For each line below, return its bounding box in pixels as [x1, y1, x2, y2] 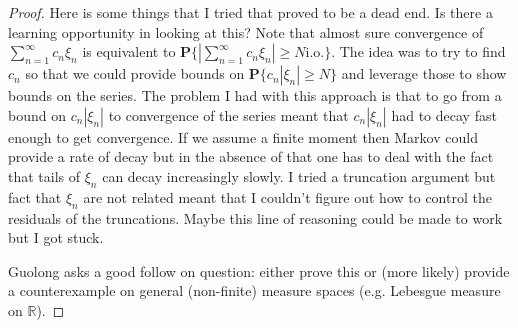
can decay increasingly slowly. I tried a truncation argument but [102, 165, 496, 186]
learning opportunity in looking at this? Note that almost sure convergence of [8, 21, 484, 42]
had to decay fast [391, 104, 497, 125]
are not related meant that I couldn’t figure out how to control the [83, 186, 492, 207]
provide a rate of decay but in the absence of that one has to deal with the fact [8, 146, 494, 167]
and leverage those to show [341, 63, 507, 84]
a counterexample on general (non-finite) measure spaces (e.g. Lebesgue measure [8, 280, 501, 301]
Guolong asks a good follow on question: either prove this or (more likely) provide [8, 260, 510, 281]
